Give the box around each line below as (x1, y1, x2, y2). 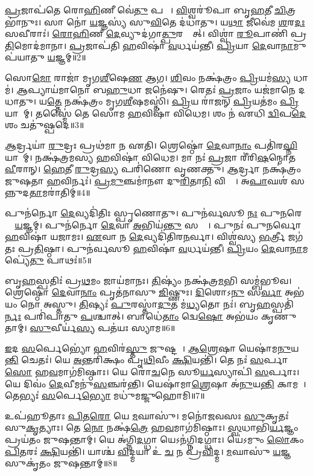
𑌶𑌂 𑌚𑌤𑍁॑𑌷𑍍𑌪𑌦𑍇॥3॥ (5, 118, 84, 131)
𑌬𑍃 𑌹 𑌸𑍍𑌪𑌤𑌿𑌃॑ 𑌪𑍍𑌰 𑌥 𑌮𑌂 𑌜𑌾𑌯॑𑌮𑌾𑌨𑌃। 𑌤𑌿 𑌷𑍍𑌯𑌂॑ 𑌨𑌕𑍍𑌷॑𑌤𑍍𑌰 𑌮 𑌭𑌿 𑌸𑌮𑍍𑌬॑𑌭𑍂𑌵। (5, 274, 292, 286)
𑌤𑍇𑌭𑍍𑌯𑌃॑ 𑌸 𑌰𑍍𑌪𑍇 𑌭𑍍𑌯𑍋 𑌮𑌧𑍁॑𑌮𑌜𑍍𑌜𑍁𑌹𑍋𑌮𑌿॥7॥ (5, 389, 205, 402)
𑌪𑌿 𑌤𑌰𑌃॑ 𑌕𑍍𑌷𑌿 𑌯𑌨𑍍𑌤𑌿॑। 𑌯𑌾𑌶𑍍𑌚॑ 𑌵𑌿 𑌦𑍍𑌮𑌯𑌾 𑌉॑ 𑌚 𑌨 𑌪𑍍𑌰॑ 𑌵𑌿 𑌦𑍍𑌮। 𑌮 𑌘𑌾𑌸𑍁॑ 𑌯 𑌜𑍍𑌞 (5, 445, 291, 457)
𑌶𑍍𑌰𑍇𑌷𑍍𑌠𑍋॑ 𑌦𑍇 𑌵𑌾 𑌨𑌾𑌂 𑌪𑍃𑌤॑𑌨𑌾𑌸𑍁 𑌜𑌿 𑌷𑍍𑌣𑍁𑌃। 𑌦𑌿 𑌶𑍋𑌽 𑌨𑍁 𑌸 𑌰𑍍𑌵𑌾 (5, 286, 282, 298)
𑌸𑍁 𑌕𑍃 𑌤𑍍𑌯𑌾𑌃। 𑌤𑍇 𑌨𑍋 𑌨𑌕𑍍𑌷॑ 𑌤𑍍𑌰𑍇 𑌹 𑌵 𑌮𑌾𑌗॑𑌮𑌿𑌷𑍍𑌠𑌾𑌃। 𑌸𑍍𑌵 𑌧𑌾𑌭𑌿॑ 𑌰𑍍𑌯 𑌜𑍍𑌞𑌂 (5, 421, 299, 434)
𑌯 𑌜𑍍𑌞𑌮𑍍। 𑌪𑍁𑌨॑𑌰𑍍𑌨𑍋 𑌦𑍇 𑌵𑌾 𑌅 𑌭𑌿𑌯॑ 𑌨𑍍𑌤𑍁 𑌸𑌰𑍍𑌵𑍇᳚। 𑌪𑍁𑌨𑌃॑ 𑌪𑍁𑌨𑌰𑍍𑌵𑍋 (14, 218, 302, 231)
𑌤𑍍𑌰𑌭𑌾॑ (286, 4, 296, 16)
